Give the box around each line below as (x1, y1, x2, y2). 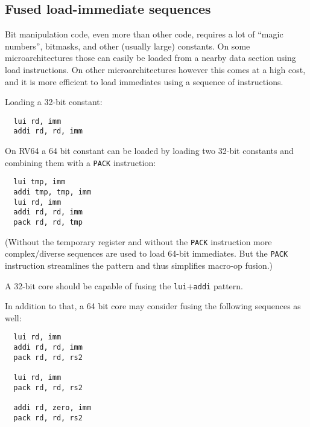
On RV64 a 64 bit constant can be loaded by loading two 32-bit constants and (5, 144, 294, 157)
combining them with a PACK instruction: (5, 156, 156, 169)
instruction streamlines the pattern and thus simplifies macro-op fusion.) (5, 258, 273, 271)
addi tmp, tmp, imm (13, 187, 92, 196)
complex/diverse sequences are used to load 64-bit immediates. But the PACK (5, 247, 288, 260)
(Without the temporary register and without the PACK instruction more (5, 235, 272, 248)
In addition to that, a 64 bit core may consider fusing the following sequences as (5, 300, 301, 312)
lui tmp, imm (13, 178, 66, 187)
